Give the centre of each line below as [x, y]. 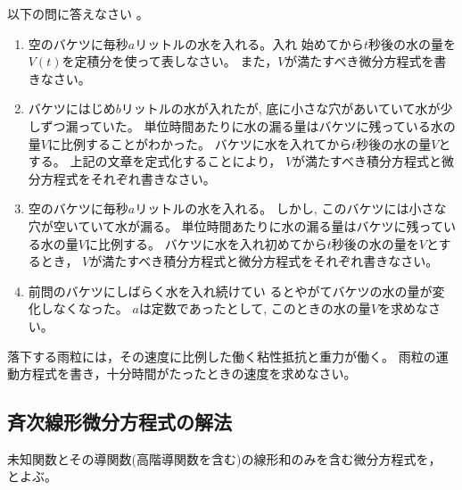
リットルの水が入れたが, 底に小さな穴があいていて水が [280, 108]
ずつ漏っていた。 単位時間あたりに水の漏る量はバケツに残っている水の [248, 125]
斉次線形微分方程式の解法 [120, 422]
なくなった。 [91, 308]
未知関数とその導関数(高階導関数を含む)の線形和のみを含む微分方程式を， [224, 458]
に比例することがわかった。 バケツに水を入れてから [200, 143]
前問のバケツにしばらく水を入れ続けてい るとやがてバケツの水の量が [230, 291]
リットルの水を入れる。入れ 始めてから [249, 43]
